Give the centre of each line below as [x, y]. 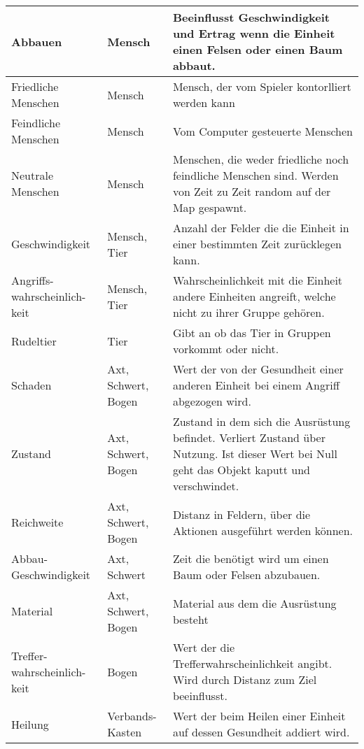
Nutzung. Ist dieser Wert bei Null [255, 454]
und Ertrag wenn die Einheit [254, 33]
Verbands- [132, 716]
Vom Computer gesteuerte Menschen [263, 131]
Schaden [31, 385]
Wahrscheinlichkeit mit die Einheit [258, 280]
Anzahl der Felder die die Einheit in [261, 228]
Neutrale [33, 175]
